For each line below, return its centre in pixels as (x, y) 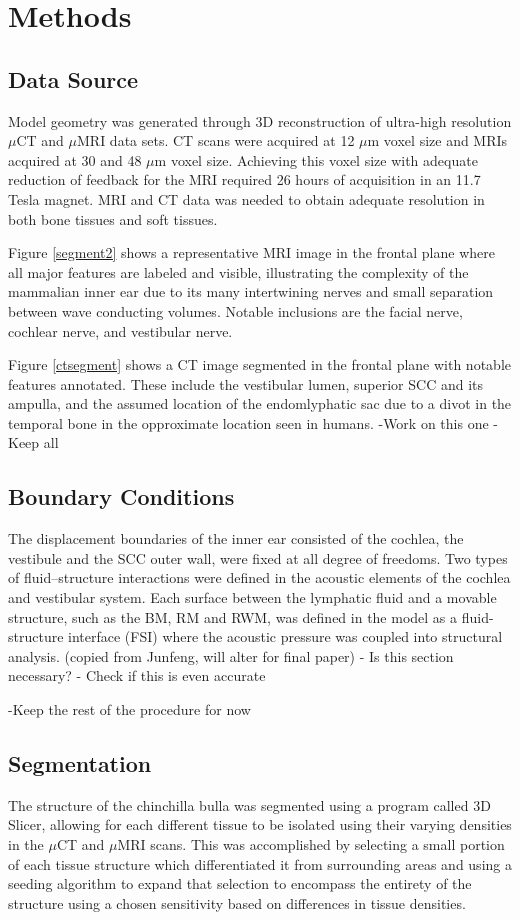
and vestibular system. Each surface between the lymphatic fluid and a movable (252, 597)
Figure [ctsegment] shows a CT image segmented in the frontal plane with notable (259, 364)
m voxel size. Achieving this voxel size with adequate (316, 159)
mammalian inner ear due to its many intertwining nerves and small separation (251, 291)
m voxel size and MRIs (437, 140)
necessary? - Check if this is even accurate (137, 675)
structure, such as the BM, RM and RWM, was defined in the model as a (233, 616)
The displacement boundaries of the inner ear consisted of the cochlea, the (236, 538)
